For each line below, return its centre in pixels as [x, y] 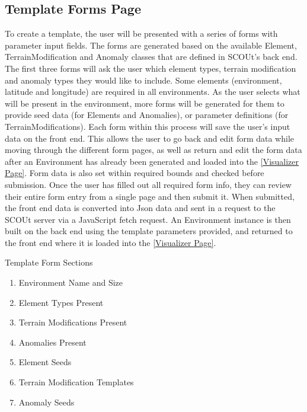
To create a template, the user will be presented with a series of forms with [141, 33]
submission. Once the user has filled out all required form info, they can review [148, 184]
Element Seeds [45, 362]
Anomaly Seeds [47, 402]
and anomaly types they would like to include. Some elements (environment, [143, 80]
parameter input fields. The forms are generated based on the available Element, [151, 45]
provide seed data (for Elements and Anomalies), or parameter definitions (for [147, 115]
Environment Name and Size [71, 282]
